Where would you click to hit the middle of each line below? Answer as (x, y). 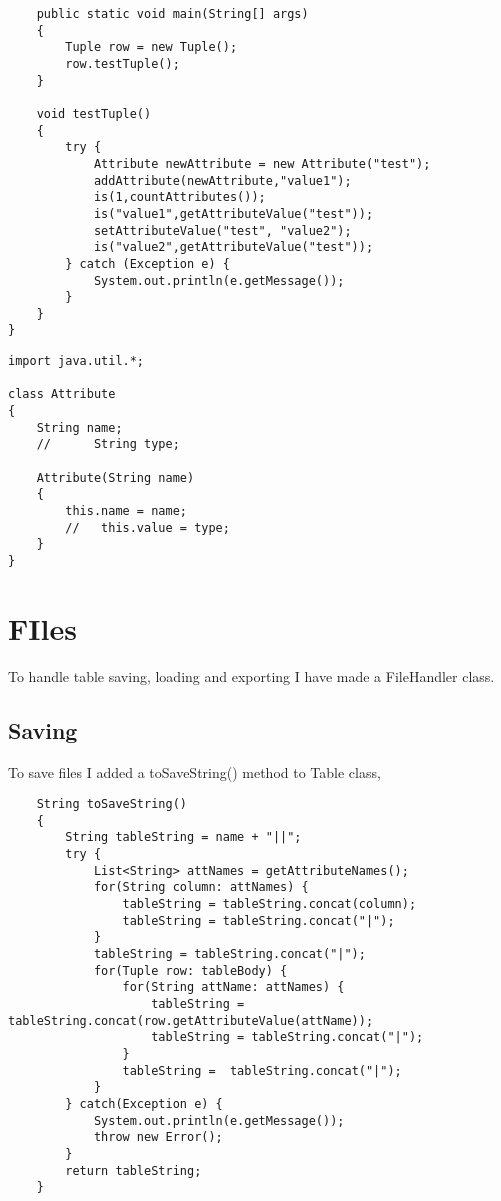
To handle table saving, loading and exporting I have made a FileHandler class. (251, 675)
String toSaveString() (111, 804)
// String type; (108, 444)
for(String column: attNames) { (201, 887)
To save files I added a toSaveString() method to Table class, (194, 771)
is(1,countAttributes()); (179, 197)
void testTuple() (94, 113)
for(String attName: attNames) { (233, 987)
